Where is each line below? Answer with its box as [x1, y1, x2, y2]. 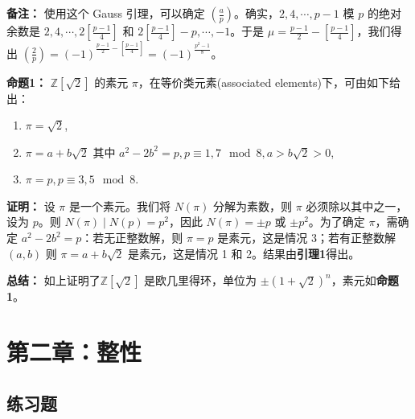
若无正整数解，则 [92, 229, 183, 246]
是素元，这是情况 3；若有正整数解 [217, 229, 396, 246]
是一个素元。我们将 [68, 197, 171, 214]
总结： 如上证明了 [6, 272, 101, 289]
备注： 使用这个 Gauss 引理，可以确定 [6, 5, 205, 21]
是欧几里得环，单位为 [144, 272, 257, 289]
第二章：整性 [6, 335, 142, 368]
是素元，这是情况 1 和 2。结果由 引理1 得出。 [128, 244, 360, 261]
